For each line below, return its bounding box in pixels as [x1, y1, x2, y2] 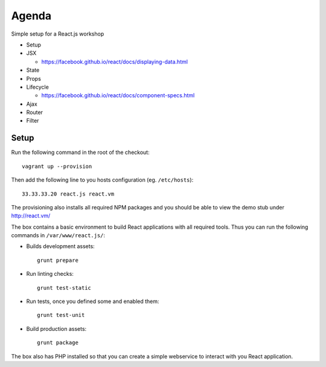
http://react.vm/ [11, 212, 51, 220]
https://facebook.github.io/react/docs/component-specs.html [41, 92, 195, 99]
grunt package [37, 339, 78, 346]
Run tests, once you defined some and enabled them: [26, 298, 159, 305]
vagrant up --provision [22, 163, 92, 170]
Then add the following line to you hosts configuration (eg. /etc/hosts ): [11, 176, 194, 183]
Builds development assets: [26, 243, 95, 250]
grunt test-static [37, 284, 92, 291]
